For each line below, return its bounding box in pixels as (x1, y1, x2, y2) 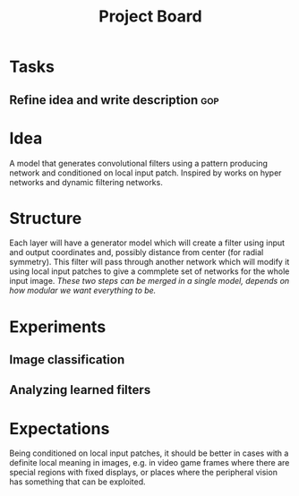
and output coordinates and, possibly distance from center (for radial (9, 247, 264, 258)
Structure (9, 208, 82, 228)
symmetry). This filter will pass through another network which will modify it (9, 257, 290, 268)
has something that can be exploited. (9, 476, 146, 487)
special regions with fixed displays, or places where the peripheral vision (9, 467, 278, 478)
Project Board (98, 6, 203, 27)
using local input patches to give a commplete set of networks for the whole (9, 266, 290, 277)
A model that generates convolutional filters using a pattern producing (9, 158, 269, 168)
